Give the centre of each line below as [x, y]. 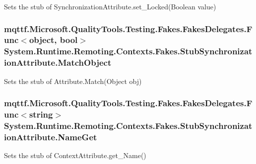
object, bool [53, 40]
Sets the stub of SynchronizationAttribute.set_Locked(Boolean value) [110, 6]
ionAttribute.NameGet [51, 137]
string [41, 114]
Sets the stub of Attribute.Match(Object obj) [73, 81]
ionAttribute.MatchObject [58, 62]
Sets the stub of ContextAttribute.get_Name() [75, 155]
